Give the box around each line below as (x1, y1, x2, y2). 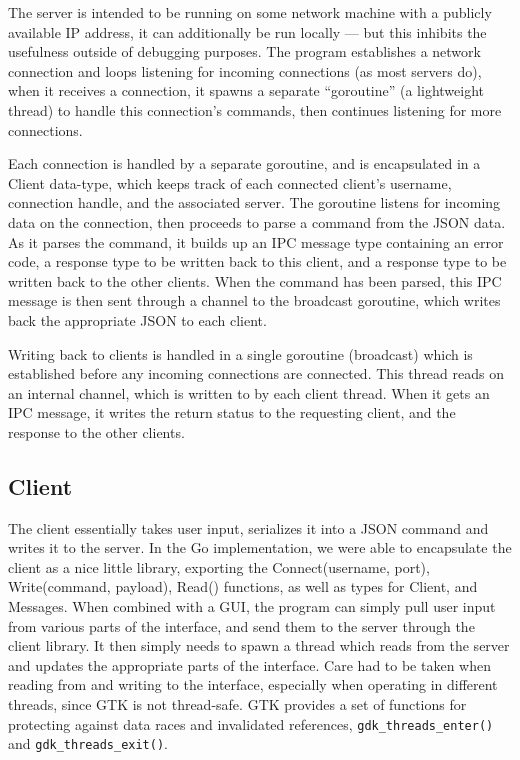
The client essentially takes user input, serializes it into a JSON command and (8, 517, 489, 538)
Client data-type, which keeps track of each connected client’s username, (8, 172, 452, 193)
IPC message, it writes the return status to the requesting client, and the (8, 402, 456, 423)
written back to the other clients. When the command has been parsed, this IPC (8, 270, 502, 291)
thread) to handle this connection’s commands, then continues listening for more (8, 99, 502, 120)
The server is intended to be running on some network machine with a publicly (8, 2, 492, 22)
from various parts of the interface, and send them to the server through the (8, 615, 475, 636)
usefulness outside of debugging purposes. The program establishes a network (8, 41, 481, 62)
